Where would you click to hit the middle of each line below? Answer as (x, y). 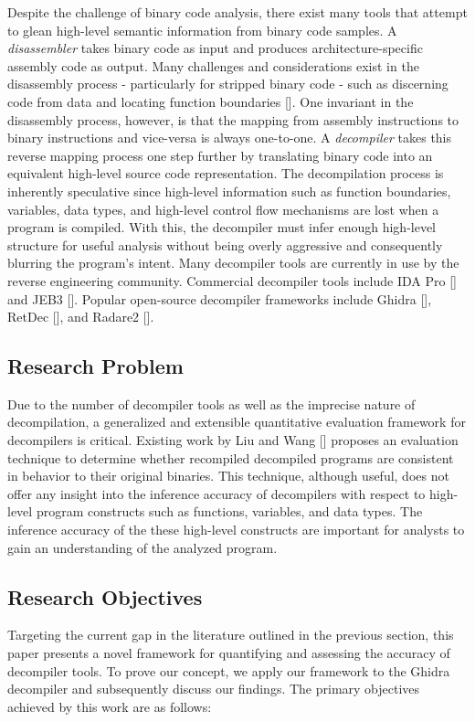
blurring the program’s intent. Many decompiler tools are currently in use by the (233, 263)
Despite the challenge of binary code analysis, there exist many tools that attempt (237, 12)
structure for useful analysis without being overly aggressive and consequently (225, 244)
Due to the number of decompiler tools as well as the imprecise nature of (211, 403)
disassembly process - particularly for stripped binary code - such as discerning (228, 84)
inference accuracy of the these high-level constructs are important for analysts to (236, 530)
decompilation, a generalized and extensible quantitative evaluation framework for (237, 422)
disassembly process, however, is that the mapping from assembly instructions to (233, 119)
